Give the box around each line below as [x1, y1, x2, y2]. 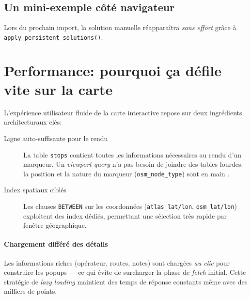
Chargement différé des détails [4, 239, 108, 249]
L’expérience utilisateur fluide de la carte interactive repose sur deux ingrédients [4, 107, 242, 117]
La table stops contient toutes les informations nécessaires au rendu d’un [23, 149, 241, 159]
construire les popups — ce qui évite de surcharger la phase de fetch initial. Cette [4, 267, 246, 277]
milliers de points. [4, 286, 57, 296]
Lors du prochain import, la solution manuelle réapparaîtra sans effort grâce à [4, 22, 236, 32]
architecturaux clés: [4, 117, 62, 127]
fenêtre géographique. [23, 220, 87, 230]
